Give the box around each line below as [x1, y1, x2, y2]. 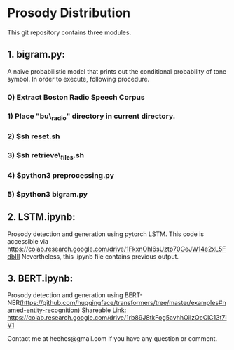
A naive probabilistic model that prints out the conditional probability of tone [7, 67, 227, 75]
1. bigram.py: [7, 48, 65, 60]
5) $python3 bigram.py [7, 189, 88, 199]
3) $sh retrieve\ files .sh [7, 150, 85, 161]
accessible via [7, 237, 49, 245]
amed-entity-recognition [7, 306, 78, 314]
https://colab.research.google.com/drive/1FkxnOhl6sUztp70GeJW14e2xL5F [7, 245, 226, 253]
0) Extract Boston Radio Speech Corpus [7, 92, 145, 102]
